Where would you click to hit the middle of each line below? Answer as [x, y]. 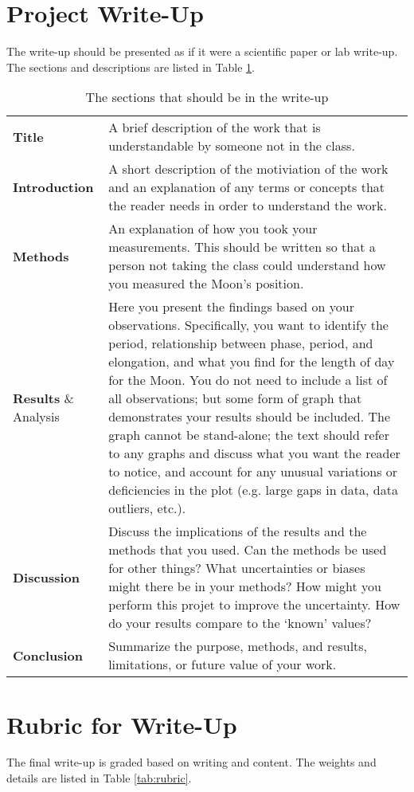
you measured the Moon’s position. [206, 284]
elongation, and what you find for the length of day [252, 362]
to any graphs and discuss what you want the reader [254, 453]
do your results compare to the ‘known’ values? [240, 623]
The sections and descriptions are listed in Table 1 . [131, 67]
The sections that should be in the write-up [207, 97]
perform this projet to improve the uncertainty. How [254, 605]
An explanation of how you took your [213, 229]
